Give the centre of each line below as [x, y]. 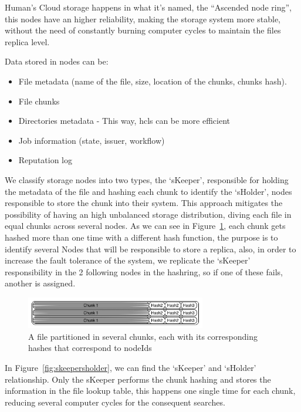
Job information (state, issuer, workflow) [92, 140]
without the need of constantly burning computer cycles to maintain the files [143, 30]
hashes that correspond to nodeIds [90, 348]
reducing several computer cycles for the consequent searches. [115, 402]
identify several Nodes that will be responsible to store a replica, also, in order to [150, 249]
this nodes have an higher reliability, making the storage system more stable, [143, 18]
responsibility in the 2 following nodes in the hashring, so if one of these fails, [144, 271]
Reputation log [45, 160]
